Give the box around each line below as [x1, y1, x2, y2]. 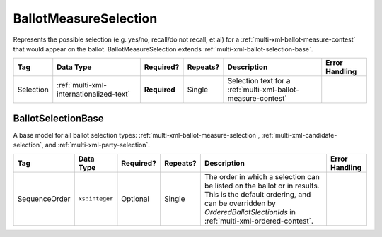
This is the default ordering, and [204, 189, 311, 199]
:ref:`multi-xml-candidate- [261, 130, 337, 139]
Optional [121, 194, 150, 204]
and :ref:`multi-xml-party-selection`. [45, 141, 150, 150]
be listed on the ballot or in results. [204, 181, 320, 190]
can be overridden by [204, 198, 276, 208]
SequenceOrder [17, 194, 71, 204]
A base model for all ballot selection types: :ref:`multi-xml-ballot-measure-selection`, [13, 130, 260, 139]
